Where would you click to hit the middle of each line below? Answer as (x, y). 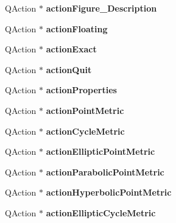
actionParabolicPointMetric (105, 172)
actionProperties (81, 90)
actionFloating (77, 28)
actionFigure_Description (101, 8)
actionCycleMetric (85, 131)
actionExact (71, 49)
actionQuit (69, 69)
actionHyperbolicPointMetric (109, 192)
